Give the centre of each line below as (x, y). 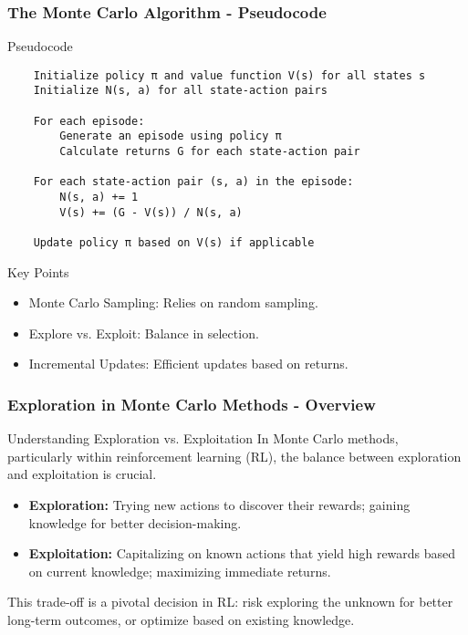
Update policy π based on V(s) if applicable (174, 243)
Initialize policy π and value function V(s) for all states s (229, 75)
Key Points (38, 271)
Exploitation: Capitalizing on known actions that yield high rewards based (242, 553)
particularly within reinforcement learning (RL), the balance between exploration (234, 456)
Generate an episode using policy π (171, 136)
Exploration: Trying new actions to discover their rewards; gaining (219, 505)
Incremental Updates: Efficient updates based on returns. (188, 364)
